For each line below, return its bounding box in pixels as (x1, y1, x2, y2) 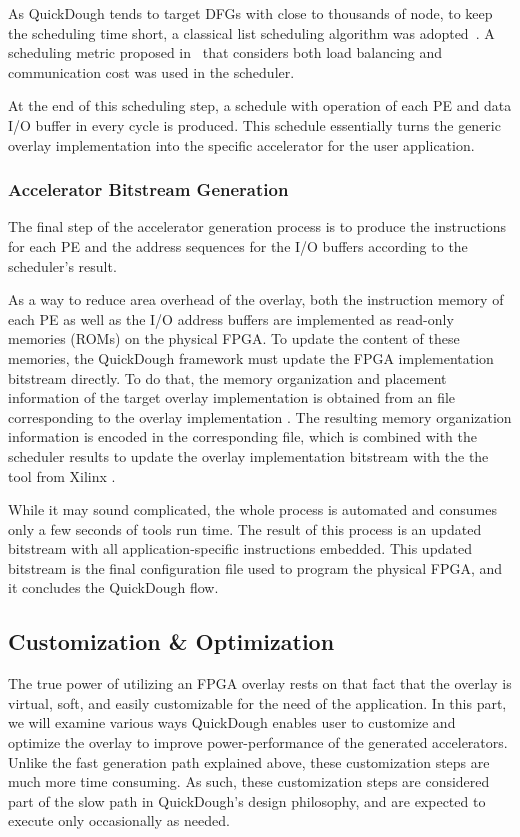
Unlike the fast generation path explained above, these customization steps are (8, 751, 490, 772)
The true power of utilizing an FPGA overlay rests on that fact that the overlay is (8, 673, 512, 694)
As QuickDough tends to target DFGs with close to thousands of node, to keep (8, 3, 493, 23)
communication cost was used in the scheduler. (8, 61, 295, 82)
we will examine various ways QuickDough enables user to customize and (8, 712, 456, 733)
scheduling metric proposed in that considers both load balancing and (8, 42, 443, 63)
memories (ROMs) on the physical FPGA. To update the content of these (8, 328, 460, 349)
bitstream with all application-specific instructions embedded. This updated (8, 538, 473, 559)
